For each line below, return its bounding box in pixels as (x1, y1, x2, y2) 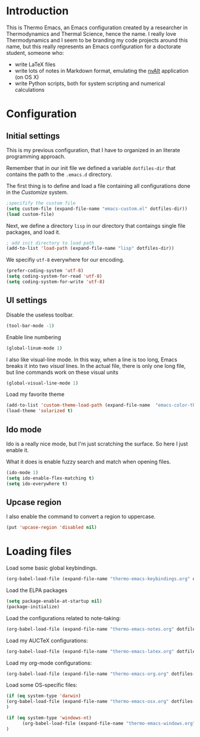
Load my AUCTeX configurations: (6, 637, 88, 644)
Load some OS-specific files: (6, 682, 77, 689)
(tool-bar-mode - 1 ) (6, 323, 55, 329)
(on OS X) (14, 73, 39, 80)
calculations (14, 86, 45, 93)
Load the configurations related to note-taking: (6, 614, 121, 621)
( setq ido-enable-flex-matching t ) (6, 475, 95, 481)
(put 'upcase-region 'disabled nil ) (6, 525, 97, 531)
